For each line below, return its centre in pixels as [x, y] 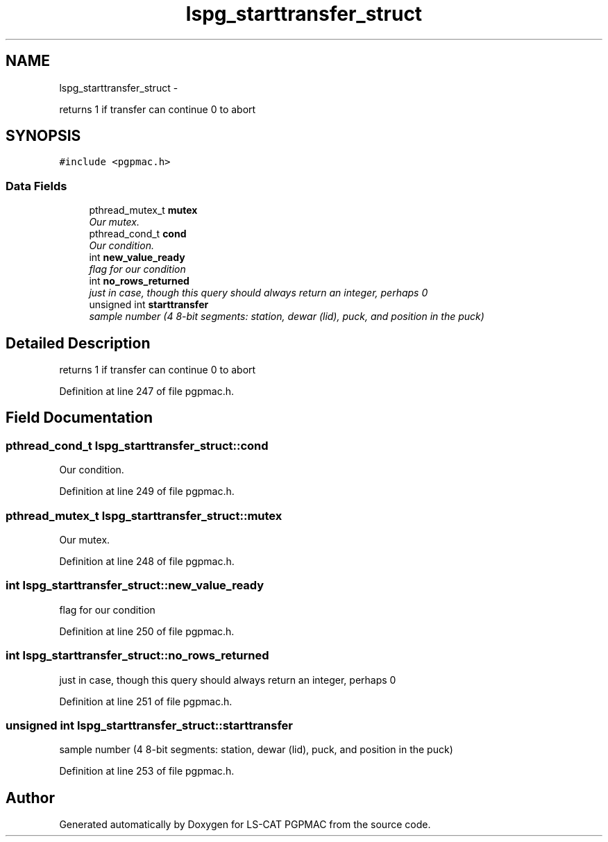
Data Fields [36, 186]
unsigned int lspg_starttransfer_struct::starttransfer [150, 725]
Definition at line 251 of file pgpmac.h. [146, 701]
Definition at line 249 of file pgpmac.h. [147, 491]
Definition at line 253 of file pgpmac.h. [147, 771]
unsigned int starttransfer [149, 305]
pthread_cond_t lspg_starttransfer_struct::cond [137, 445]
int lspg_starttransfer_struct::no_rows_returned [137, 656]
